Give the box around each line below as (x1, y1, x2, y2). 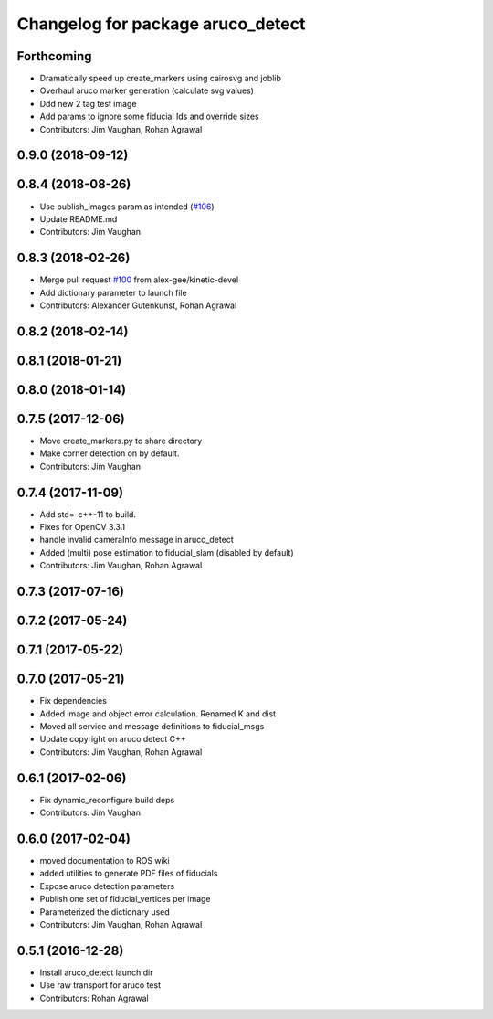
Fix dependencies (39, 695, 107, 706)
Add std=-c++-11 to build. (39, 508, 137, 520)
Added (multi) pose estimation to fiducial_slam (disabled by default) (39, 547, 294, 557)
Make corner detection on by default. (39, 448, 180, 459)
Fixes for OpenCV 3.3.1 (39, 522, 126, 533)
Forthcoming (16, 48, 92, 64)
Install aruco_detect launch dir (39, 967, 153, 978)
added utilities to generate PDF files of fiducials (39, 868, 218, 879)
